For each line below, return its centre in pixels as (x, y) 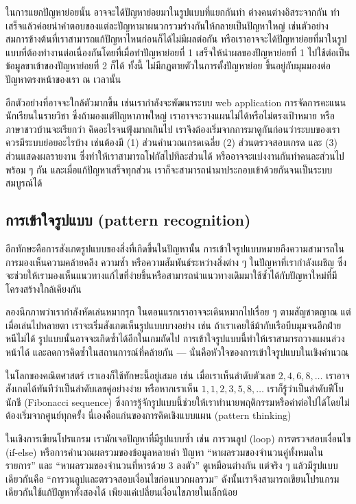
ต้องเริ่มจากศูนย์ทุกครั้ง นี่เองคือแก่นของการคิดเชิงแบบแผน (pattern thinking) (149, 415)
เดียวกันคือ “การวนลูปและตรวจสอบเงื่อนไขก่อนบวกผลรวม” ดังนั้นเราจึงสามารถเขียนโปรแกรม (173, 478)
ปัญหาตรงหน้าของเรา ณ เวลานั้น (63, 79)
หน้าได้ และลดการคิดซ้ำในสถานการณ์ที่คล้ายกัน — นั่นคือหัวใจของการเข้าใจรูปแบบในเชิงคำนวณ (177, 352)
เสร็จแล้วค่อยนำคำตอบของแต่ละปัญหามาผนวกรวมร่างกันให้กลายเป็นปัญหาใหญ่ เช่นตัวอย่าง (167, 25)
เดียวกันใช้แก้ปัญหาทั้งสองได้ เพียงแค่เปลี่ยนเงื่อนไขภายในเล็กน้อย (122, 492)
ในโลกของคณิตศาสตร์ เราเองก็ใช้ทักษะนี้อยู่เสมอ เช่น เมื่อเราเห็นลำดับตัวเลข (141, 375)
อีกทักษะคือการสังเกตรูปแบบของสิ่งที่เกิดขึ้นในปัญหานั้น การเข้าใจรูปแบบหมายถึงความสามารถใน (175, 248)
